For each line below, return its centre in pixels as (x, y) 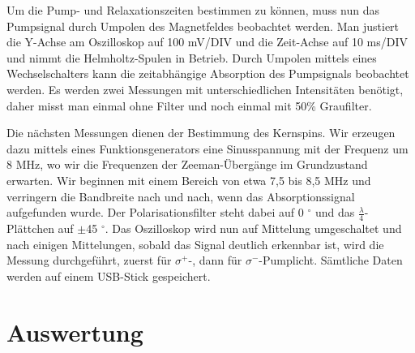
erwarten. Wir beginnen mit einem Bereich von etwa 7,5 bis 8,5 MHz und (189, 180)
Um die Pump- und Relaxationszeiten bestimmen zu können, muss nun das (193, 10)
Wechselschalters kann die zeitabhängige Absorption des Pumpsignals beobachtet (208, 73)
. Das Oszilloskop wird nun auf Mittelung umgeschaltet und (253, 228)
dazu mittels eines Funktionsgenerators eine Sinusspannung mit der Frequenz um (207, 148)
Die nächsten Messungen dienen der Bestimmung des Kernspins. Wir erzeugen (201, 133)
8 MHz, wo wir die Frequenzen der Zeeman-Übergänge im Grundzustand (187, 164)
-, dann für (215, 260)
